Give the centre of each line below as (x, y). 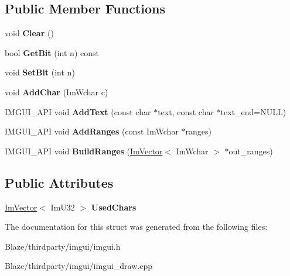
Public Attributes (59, 182)
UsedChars (114, 207)
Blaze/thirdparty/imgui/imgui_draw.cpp (79, 266)
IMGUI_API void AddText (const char (78, 111)
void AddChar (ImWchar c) (57, 92)
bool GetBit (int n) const (52, 52)
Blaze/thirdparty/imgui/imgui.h (63, 246)
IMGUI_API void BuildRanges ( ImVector (84, 151)
